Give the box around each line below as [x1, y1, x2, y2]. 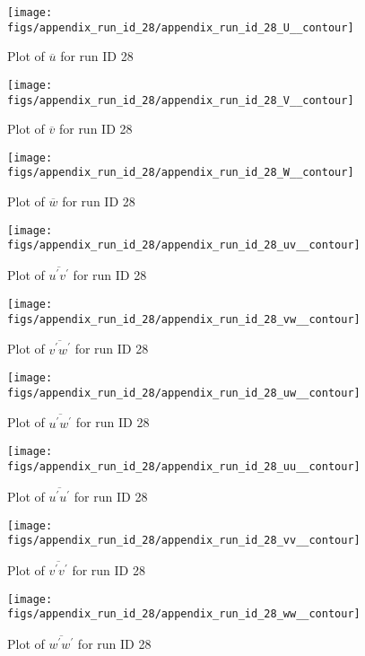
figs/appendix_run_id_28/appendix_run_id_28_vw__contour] [7, 312, 361, 326]
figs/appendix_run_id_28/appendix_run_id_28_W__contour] [7, 166, 354, 179]
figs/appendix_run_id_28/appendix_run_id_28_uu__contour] [7, 459, 361, 473]
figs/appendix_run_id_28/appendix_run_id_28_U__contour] [7, 21, 354, 34]
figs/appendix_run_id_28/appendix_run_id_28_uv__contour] [7, 239, 361, 252]
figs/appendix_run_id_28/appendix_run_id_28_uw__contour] [7, 386, 361, 399]
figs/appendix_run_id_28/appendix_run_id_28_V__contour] [7, 93, 354, 107]
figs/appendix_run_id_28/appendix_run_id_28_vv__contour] [7, 534, 361, 547]
